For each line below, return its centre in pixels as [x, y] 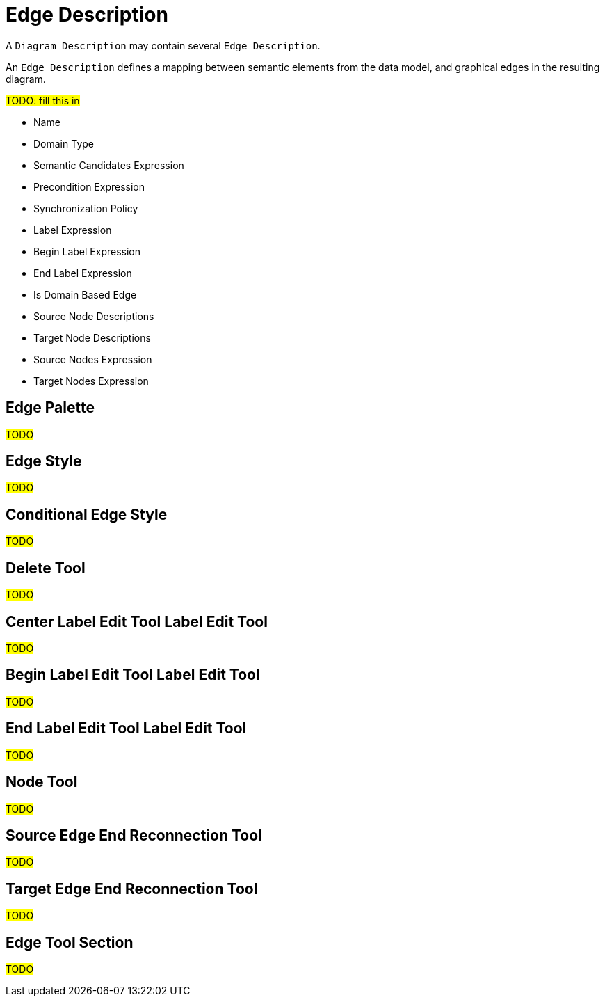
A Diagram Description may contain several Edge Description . [163, 45]
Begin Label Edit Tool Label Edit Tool [133, 675]
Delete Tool [46, 568]
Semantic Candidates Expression [109, 165]
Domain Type [64, 143]
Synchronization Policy [86, 208]
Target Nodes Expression [91, 381]
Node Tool [42, 782]
